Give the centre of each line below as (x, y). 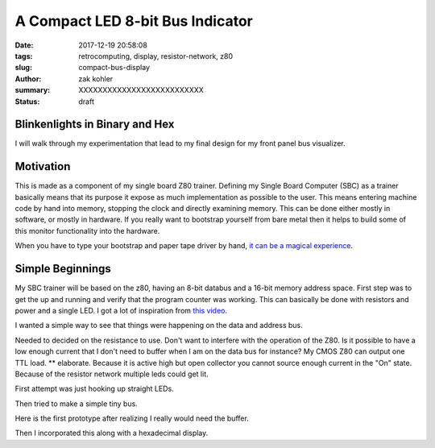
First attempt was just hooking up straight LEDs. (94, 389)
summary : (33, 90)
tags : (24, 56)
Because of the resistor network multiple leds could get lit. (112, 374)
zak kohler (96, 79)
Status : (27, 102)
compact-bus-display (114, 68)
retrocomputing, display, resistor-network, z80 (156, 56)
